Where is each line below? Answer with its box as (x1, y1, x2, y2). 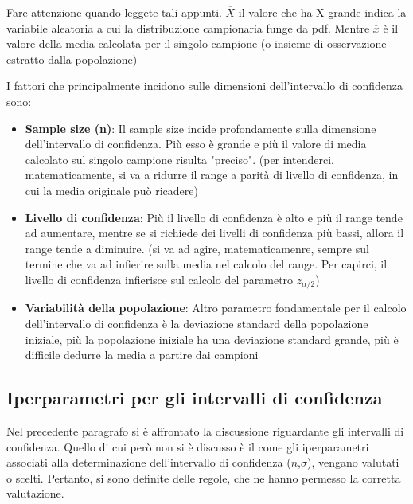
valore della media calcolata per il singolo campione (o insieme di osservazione (6, 35, 387, 52)
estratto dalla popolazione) (6, 50, 138, 67)
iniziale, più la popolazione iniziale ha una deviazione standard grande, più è (25, 330, 399, 347)
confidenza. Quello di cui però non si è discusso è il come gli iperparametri (6, 438, 369, 455)
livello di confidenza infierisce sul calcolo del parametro (25, 271, 294, 287)
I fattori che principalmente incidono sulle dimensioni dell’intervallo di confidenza (6, 77, 403, 94)
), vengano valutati (306, 454, 399, 471)
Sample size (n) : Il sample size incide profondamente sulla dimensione (25, 119, 376, 136)
